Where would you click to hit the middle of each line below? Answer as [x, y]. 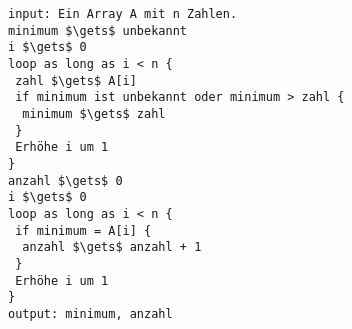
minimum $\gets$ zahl [94, 113]
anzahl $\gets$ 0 [65, 180]
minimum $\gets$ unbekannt [97, 30]
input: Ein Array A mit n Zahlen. [123, 14]
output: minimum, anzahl [90, 313]
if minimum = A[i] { [83, 230]
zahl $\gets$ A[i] [76, 80]
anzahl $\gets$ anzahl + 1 [112, 247]
